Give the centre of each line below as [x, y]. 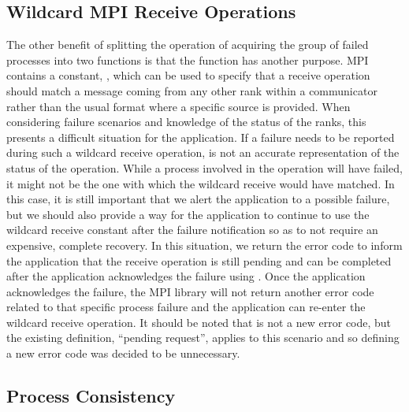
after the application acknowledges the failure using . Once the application [186, 276]
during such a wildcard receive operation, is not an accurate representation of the [203, 152]
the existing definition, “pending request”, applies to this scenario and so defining [203, 338]
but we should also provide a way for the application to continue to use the [188, 214]
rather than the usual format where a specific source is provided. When [178, 106]
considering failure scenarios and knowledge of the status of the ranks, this [186, 122]
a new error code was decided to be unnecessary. [123, 353]
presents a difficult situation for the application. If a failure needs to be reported [201, 137]
